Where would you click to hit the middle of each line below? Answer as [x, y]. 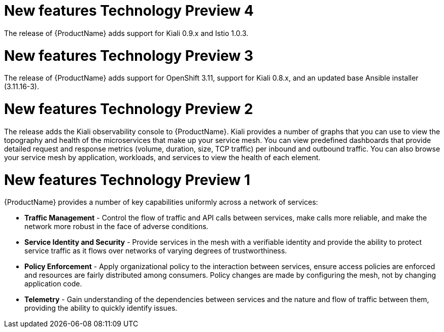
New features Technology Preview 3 [129, 56]
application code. [53, 284]
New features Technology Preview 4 [129, 11]
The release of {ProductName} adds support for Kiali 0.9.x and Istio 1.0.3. [126, 33]
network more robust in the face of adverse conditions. [116, 227]
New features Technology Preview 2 [129, 109]
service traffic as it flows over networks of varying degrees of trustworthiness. [156, 251]
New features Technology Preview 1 [127, 180]
